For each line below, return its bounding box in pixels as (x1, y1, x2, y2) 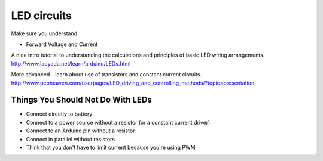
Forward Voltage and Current (26, 41, 98, 48)
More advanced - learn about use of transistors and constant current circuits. (11, 71, 202, 78)
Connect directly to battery (26, 110, 93, 117)
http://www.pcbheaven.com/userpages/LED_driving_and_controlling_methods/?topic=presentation (11, 79, 255, 86)
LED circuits (11, 9, 72, 22)
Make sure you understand (11, 30, 78, 37)
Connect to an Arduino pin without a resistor (26, 127, 135, 134)
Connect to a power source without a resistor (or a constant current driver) (26, 119, 211, 126)
